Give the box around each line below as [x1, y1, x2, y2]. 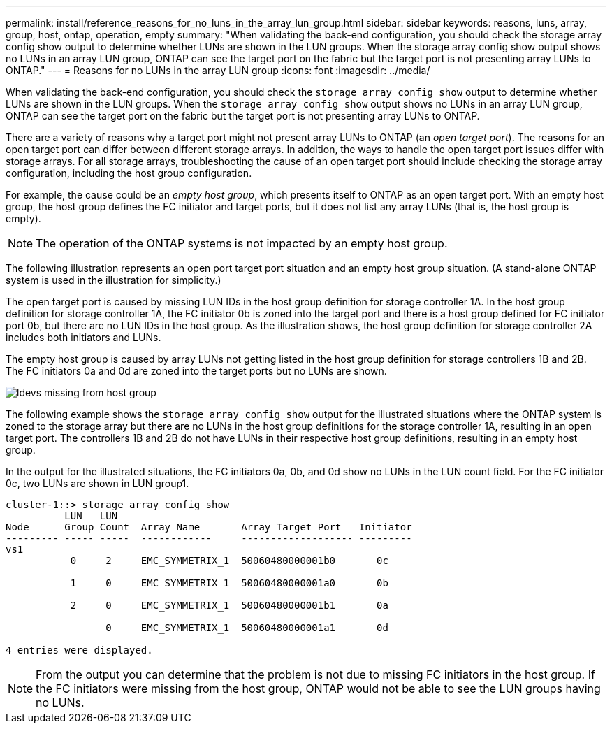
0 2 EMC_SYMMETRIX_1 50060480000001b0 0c [70, 555, 388, 566]
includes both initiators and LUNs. [6, 331, 161, 343]
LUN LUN [64, 510, 118, 521]
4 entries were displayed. [6, 644, 153, 656]
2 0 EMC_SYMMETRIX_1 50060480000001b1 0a [70, 600, 388, 611]
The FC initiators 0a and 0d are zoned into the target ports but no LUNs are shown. [6, 365, 387, 377]
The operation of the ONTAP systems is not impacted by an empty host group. [36, 236, 448, 250]
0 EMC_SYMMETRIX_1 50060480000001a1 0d [105, 622, 388, 633]
